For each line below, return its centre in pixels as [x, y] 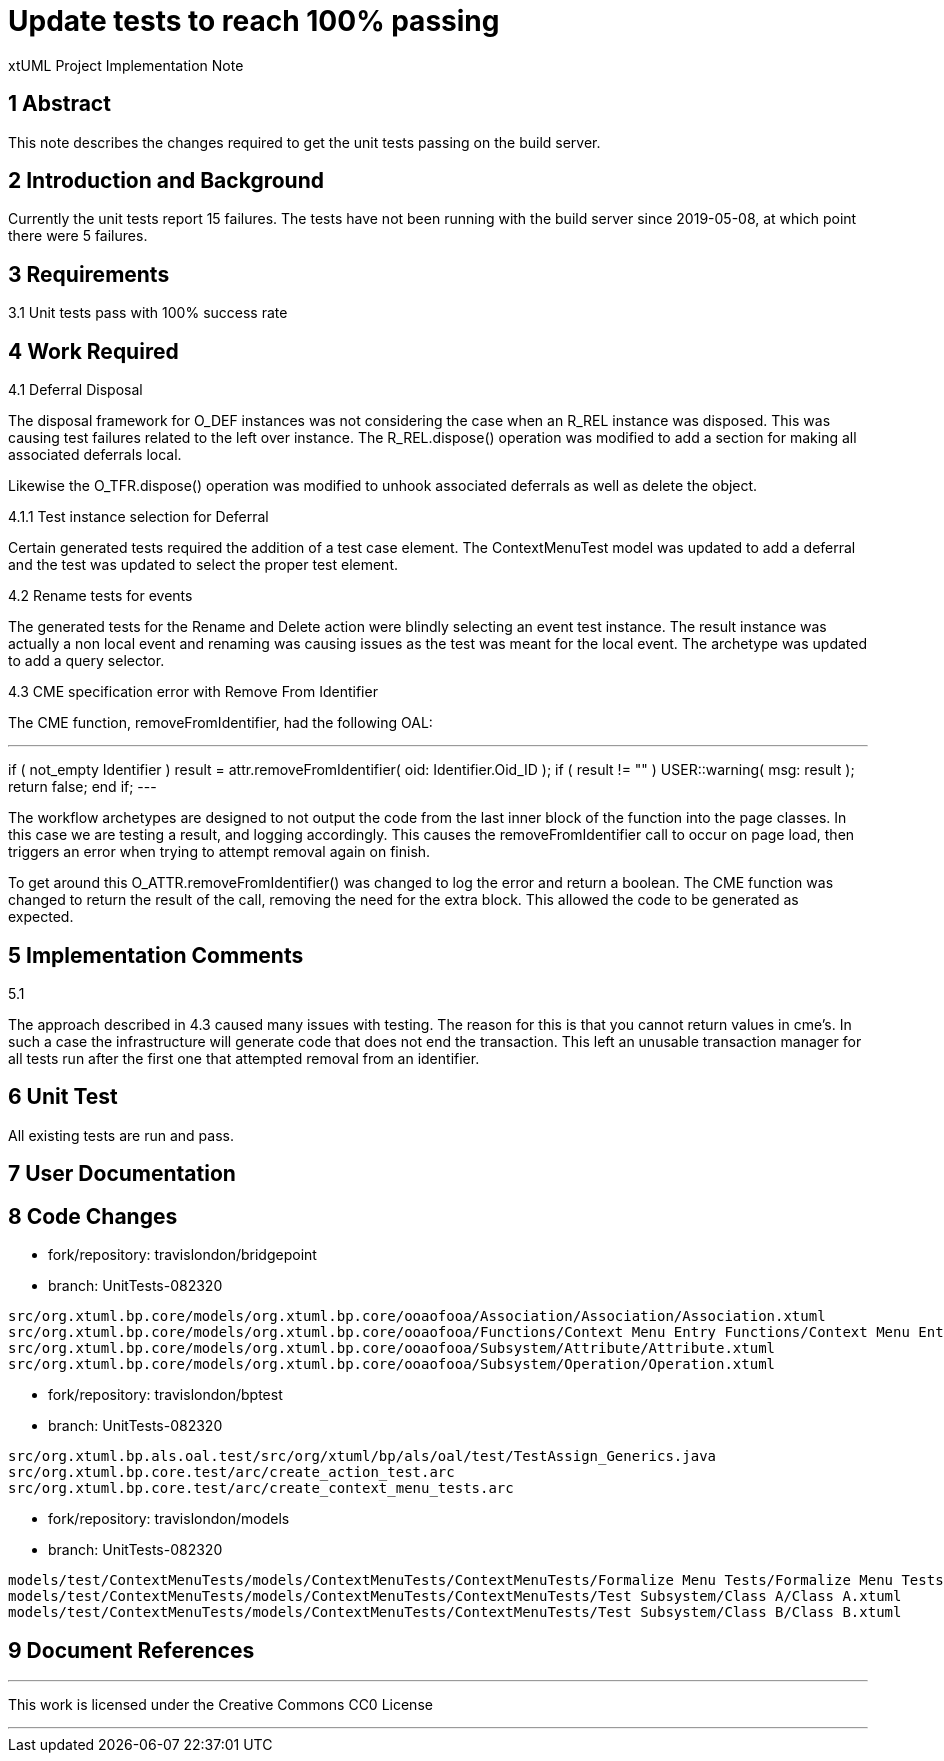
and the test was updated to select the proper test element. [203, 565]
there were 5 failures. [78, 236]
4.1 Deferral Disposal [75, 390]
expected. [41, 917]
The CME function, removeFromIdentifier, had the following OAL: [220, 723]
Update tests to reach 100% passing [254, 21]
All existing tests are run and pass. [121, 1135]
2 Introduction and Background [166, 181]
